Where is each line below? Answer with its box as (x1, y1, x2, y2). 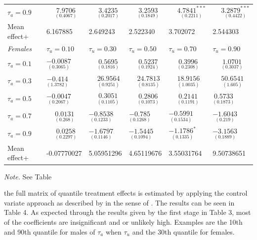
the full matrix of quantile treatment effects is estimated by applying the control (4, 188, 248, 198)
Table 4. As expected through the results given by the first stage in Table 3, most (4, 207, 251, 217)
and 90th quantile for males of (4, 226, 95, 237)
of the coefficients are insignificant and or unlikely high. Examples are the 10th (4, 216, 243, 227)
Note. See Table (4, 171, 52, 181)
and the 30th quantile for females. (132, 226, 235, 237)
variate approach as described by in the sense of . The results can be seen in (4, 197, 235, 207)
